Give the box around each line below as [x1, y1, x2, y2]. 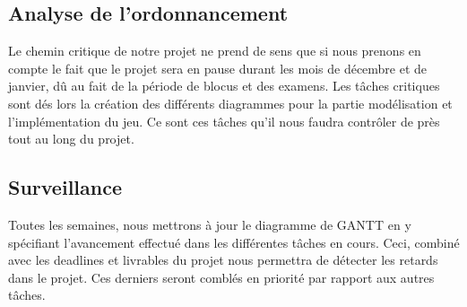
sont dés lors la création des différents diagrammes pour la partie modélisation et [8, 93, 453, 112]
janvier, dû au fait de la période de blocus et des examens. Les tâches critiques [8, 76, 440, 95]
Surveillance [8, 173, 122, 201]
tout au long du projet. [8, 129, 134, 148]
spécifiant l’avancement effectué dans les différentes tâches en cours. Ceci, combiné [8, 232, 460, 251]
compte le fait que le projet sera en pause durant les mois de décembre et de [8, 58, 428, 77]
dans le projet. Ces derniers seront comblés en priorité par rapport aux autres [8, 268, 435, 286]
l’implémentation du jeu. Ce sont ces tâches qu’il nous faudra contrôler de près [8, 111, 440, 130]
